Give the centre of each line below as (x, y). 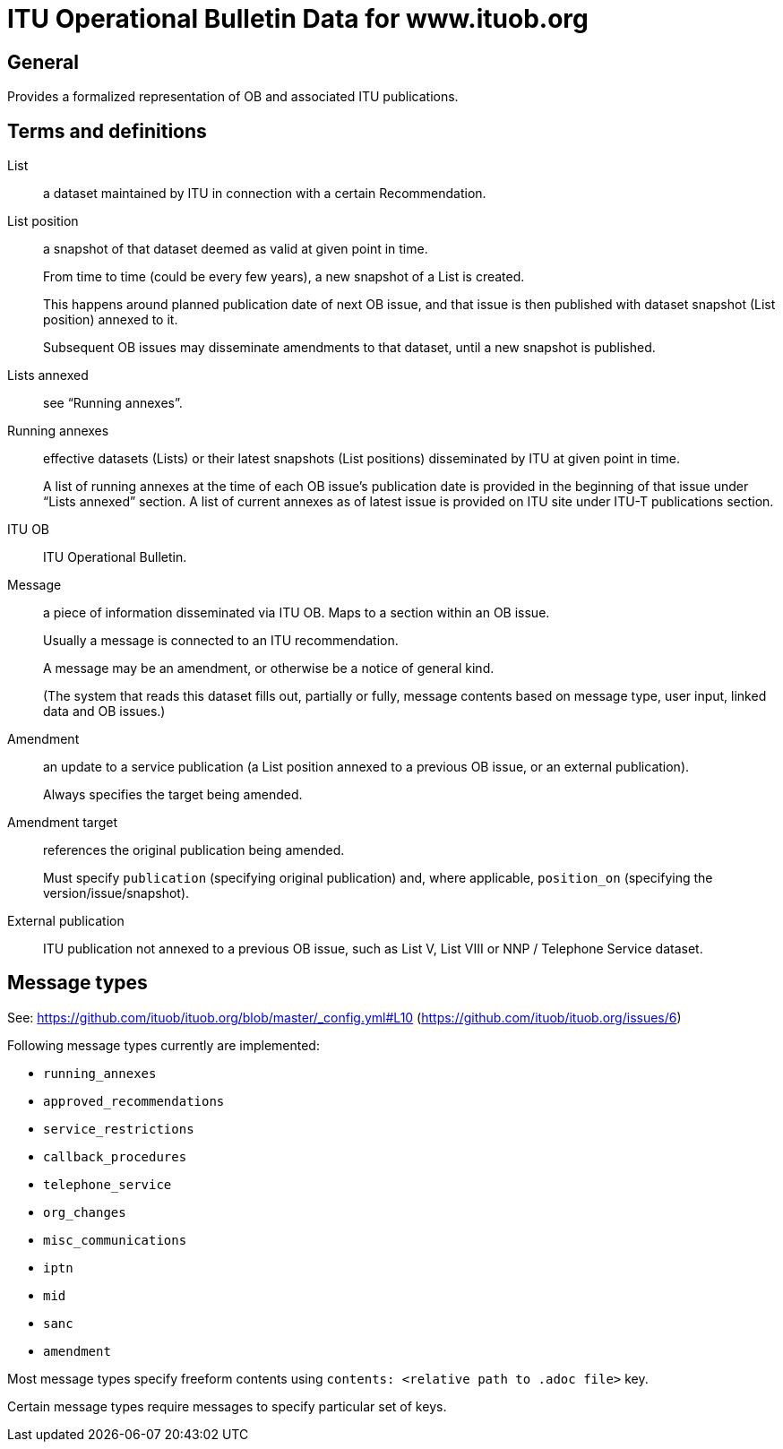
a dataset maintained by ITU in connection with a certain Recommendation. (265, 194)
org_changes (85, 1212)
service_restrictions (119, 1129)
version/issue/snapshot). (116, 893)
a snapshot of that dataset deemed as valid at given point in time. (236, 249)
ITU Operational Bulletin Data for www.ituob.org (298, 19)
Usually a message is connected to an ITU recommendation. (221, 641)
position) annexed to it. (111, 320)
